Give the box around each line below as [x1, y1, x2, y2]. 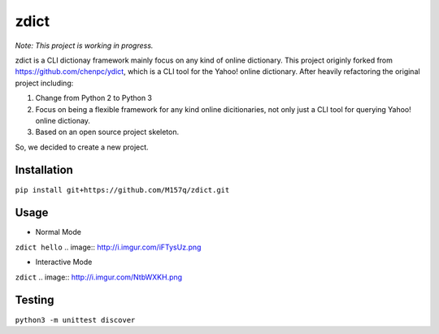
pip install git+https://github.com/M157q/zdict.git [15, 185, 230, 194]
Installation [15, 163, 73, 177]
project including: [15, 78, 74, 88]
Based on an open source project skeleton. [35, 127, 179, 137]
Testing [15, 293, 54, 307]
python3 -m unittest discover [15, 315, 136, 324]
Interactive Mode [35, 257, 93, 267]
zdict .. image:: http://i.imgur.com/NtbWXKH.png [15, 272, 183, 282]
